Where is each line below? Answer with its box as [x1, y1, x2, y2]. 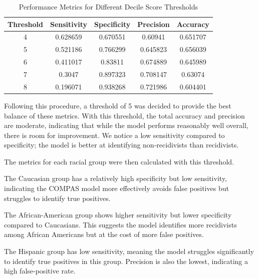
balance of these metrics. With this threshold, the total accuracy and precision [4, 110, 245, 120]
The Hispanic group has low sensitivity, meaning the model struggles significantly [4, 246, 254, 256]
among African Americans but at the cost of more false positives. [4, 229, 204, 239]
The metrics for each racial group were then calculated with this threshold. [4, 156, 234, 166]
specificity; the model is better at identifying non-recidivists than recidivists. [4, 139, 239, 150]
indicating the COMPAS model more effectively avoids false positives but [4, 183, 229, 193]
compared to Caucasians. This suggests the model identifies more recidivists [4, 219, 237, 229]
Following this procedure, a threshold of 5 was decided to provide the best [4, 100, 231, 110]
